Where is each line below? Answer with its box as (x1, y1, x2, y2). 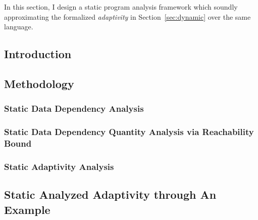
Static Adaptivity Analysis (4, 160, 114, 172)
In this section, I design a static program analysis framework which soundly (4, 2, 238, 12)
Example (4, 201, 50, 217)
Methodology (4, 75, 74, 91)
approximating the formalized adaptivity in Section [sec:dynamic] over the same (4, 11, 251, 22)
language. (4, 21, 33, 32)
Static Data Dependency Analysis (4, 102, 144, 115)
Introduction (4, 46, 72, 62)
